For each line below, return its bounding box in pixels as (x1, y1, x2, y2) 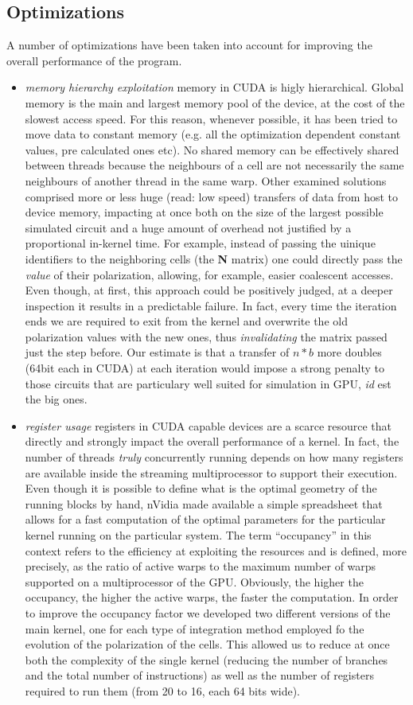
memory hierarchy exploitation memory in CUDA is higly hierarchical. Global (25, 79, 404, 95)
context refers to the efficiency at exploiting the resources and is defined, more (25, 542, 407, 559)
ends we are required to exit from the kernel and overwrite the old (25, 313, 348, 329)
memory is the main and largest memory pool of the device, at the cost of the (25, 94, 405, 111)
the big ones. (25, 391, 88, 407)
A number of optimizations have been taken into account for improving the (6, 37, 372, 53)
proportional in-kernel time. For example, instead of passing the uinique (25, 235, 376, 251)
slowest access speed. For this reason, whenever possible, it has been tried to (25, 110, 398, 127)
